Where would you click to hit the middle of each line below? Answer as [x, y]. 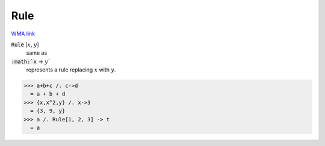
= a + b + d [48, 94]
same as [37, 53]
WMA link [23, 34]
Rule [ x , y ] [25, 44]
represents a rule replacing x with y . [71, 70]
